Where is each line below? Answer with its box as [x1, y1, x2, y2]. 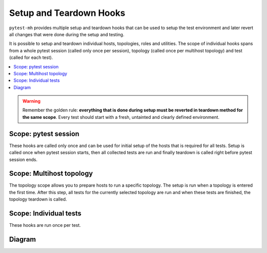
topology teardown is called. [9, 196, 67, 202]
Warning [22, 98, 41, 104]
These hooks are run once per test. [9, 222, 81, 228]
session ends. [9, 156, 38, 162]
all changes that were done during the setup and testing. [9, 31, 125, 37]
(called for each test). [9, 54, 53, 60]
